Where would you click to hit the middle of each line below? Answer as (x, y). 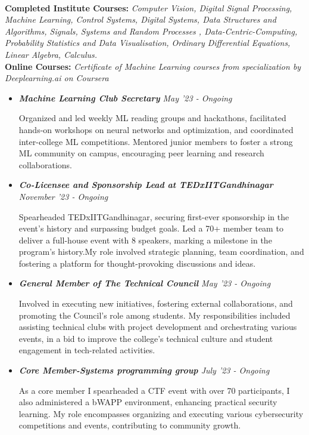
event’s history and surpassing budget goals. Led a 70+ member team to (151, 228)
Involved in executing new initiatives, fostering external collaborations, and (156, 303)
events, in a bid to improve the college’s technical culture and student (146, 338)
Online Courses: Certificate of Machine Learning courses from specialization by (153, 66)
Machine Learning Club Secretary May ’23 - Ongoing (125, 98)
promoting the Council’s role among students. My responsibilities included (154, 315)
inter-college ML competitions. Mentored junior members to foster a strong (156, 141)
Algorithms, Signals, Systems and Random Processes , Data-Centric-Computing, (151, 31)
